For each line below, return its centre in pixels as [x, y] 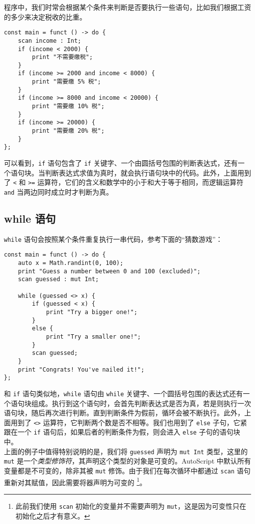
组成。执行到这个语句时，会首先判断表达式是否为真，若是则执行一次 [141, 403]
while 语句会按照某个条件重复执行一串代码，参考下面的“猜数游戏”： [113, 239]
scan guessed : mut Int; [58, 279]
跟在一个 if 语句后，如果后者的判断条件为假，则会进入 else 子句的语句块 [122, 432]
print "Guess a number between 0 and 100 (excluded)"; [109, 271]
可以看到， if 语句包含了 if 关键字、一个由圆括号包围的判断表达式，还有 [121, 163]
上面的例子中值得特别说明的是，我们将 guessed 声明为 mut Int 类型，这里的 [126, 451]
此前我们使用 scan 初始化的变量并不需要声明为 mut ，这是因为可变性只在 [131, 506]
